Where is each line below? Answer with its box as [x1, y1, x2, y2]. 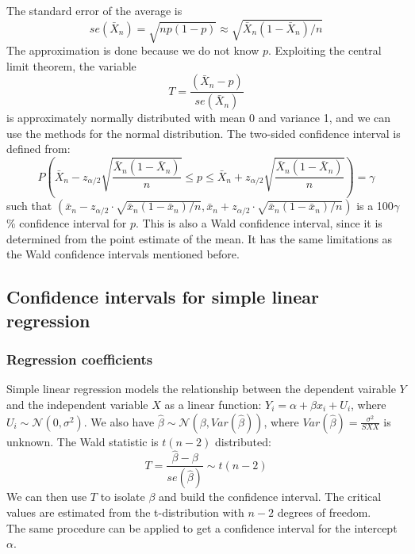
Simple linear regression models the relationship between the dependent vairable [6, 380, 396, 397]
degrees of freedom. [277, 503, 371, 520]
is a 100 [356, 197, 394, 214]
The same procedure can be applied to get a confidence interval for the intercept [6, 519, 398, 536]
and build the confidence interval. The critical [159, 488, 382, 505]
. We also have [83, 413, 155, 430]
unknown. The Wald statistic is [6, 433, 159, 449]
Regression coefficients [6, 350, 153, 369]
